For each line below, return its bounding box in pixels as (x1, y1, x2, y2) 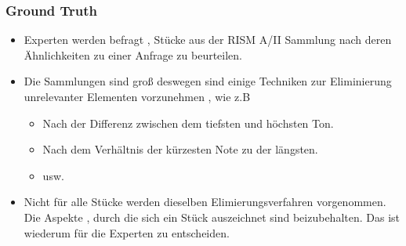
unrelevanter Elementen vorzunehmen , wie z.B (24, 89, 251, 104)
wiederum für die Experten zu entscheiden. (24, 224, 230, 241)
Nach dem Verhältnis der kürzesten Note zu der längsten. (42, 141, 318, 157)
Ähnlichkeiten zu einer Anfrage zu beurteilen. (24, 46, 242, 63)
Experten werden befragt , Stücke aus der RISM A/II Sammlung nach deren (24, 31, 392, 48)
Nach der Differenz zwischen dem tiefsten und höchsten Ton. (42, 114, 334, 131)
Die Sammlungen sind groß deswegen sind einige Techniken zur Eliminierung (24, 73, 392, 89)
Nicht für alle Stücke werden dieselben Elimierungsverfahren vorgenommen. (24, 194, 386, 210)
